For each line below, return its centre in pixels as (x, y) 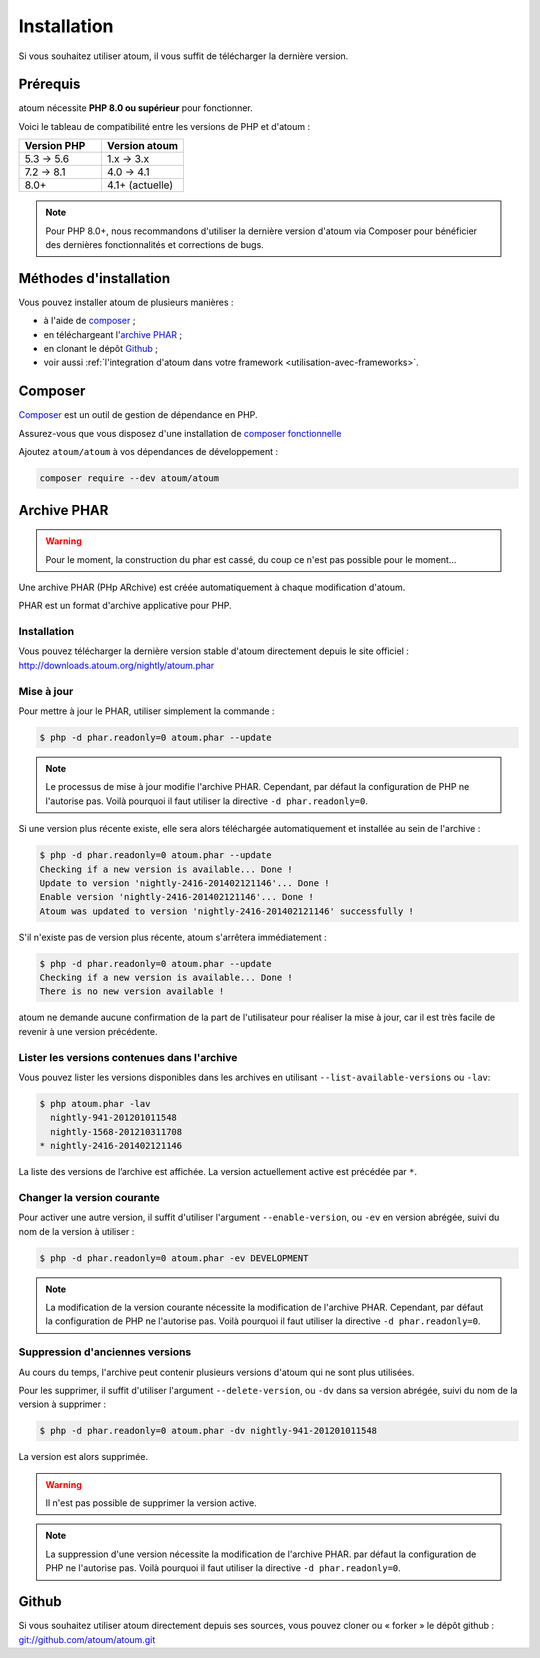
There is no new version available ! (132, 991)
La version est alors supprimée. (83, 1457)
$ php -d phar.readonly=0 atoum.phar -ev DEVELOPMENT (174, 1258)
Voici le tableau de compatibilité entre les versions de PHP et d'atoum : (164, 126)
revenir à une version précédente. (88, 1031)
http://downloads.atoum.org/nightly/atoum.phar (116, 665)
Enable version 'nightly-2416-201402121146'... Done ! (176, 897)
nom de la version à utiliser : (76, 1231)
